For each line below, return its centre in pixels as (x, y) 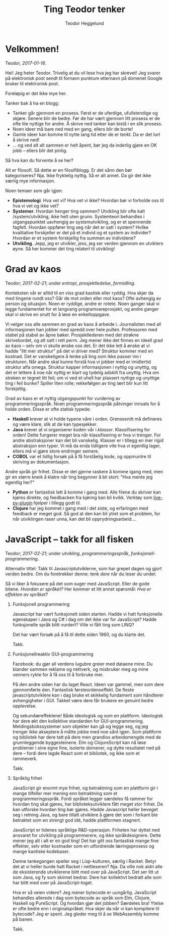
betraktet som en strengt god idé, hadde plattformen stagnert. (77, 820)
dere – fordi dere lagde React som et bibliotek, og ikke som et (76, 753)
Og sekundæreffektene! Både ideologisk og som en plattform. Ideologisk (88, 715)
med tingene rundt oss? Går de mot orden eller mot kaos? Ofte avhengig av (83, 298)
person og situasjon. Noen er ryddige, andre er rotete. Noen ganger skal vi (82, 304)
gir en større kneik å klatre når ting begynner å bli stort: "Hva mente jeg (79, 477)
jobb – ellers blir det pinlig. (40, 151)
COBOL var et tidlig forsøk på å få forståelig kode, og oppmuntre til (82, 456)
